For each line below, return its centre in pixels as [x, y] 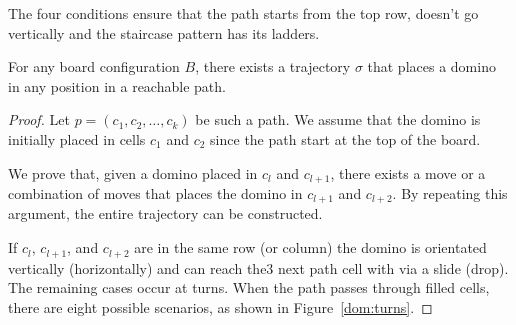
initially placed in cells [77, 138]
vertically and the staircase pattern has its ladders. [164, 32]
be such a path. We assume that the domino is [338, 119]
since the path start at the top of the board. [345, 138]
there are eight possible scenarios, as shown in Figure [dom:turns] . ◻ [220, 306]
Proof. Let [39, 119]
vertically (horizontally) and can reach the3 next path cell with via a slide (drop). [258, 267]
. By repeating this [450, 193]
